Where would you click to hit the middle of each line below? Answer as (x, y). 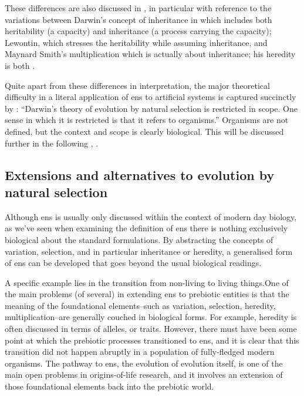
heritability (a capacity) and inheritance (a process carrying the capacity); (138, 31)
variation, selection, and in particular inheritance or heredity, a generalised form (149, 251)
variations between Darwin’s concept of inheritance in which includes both (139, 19)
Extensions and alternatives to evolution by (140, 174)
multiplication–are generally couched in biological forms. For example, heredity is (151, 317)
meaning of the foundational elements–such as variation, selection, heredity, (140, 305)
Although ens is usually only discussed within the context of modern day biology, (151, 216)
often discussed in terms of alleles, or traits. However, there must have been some (151, 329)
